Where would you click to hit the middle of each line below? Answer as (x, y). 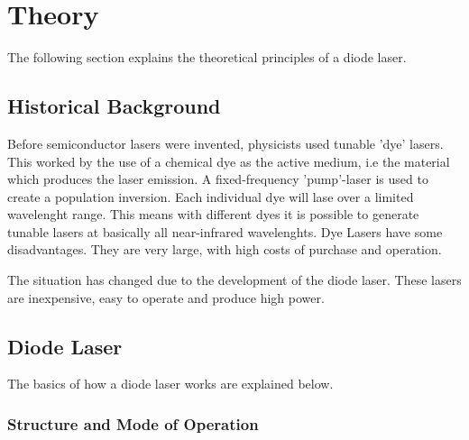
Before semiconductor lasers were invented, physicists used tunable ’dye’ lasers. (225, 143)
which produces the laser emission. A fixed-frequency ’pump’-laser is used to (218, 179)
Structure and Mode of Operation (133, 423)
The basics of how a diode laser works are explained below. (170, 384)
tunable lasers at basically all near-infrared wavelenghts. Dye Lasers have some (225, 231)
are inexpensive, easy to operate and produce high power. (166, 297)
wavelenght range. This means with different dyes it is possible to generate (213, 214)
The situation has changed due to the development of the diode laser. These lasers (234, 280)
